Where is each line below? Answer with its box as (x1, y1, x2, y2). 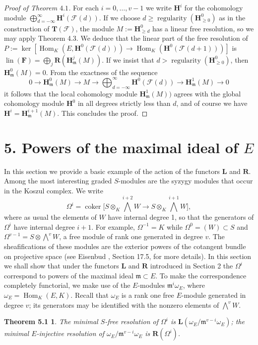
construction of (4, 23, 50, 33)
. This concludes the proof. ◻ (57, 107, 148, 118)
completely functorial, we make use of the (4, 280, 130, 290)
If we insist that (106, 54, 154, 65)
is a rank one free (121, 289, 174, 300)
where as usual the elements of (4, 212, 97, 222)
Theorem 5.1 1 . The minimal (4, 316, 98, 327)
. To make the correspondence (155, 270, 247, 280)
